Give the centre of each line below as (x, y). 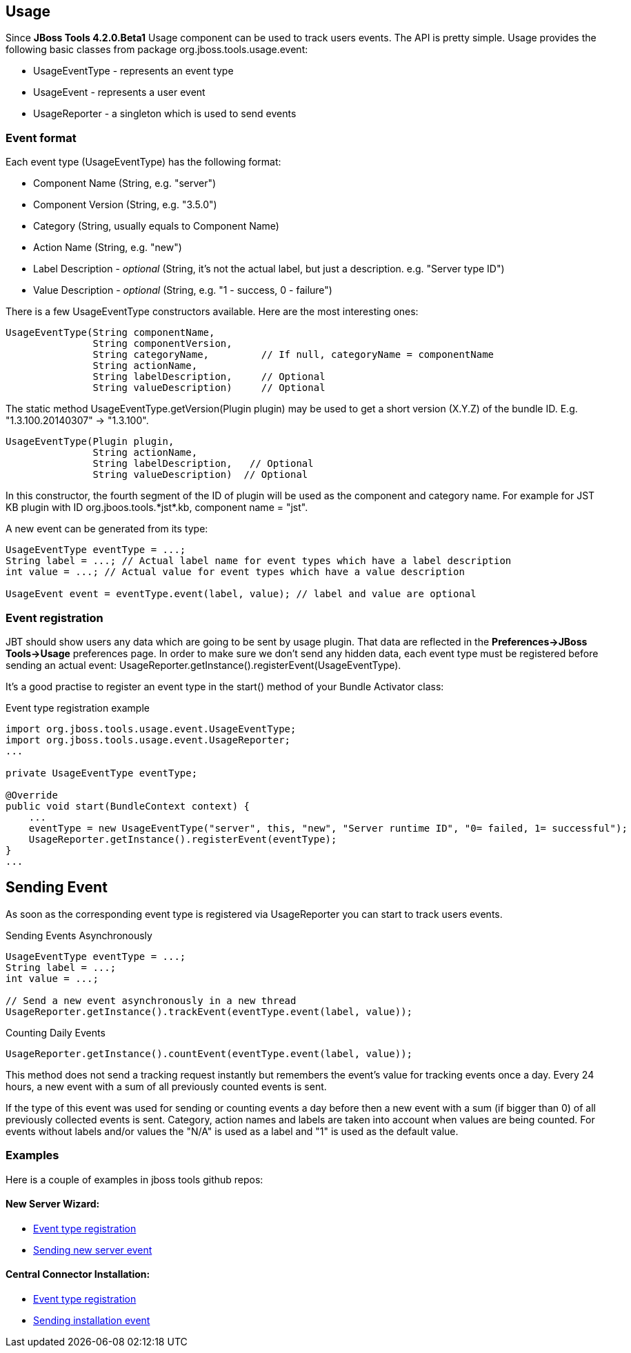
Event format (41, 138)
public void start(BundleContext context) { (128, 806)
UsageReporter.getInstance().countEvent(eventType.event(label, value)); (209, 1053)
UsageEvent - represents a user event (119, 92)
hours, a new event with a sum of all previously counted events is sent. (166, 1086)
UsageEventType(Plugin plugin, (90, 442)
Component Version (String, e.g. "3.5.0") (125, 205)
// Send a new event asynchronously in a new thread (151, 1000)
